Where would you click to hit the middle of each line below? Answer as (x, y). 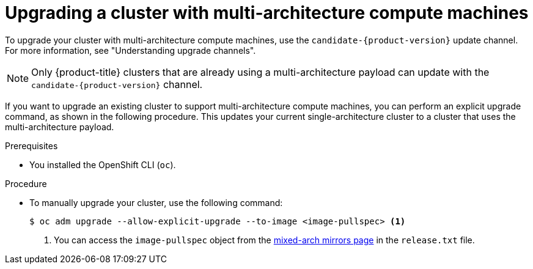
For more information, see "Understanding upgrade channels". (130, 50)
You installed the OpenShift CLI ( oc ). (103, 164)
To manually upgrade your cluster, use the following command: (156, 202)
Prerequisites (31, 146)
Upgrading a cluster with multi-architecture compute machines (267, 13)
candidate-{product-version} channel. (117, 84)
